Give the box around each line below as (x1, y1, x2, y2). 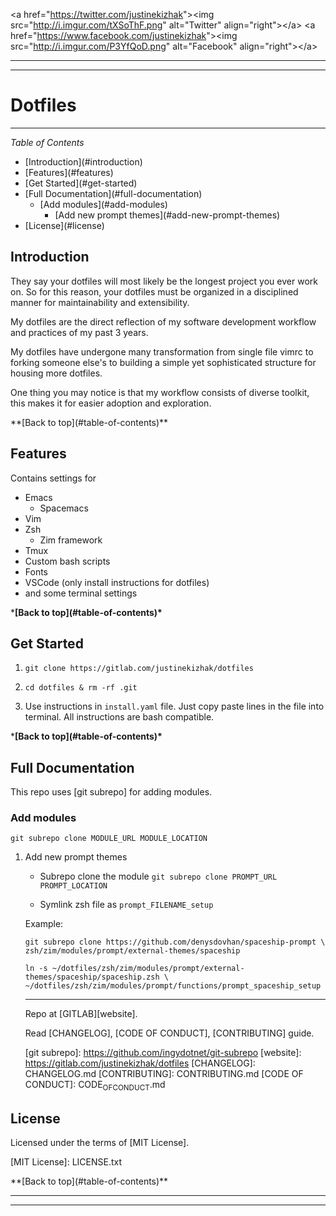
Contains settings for (10, 472, 97, 484)
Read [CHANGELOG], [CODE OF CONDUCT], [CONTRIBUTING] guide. (24, 1027, 315, 1039)
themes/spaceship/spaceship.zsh (24, 972, 160, 983)
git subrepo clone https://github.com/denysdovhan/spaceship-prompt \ (24, 937, 326, 948)
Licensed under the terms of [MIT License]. (10, 1137, 190, 1149)
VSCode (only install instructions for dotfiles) (24, 576, 210, 588)
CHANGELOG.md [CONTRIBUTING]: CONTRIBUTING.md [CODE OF (24, 1068, 304, 1080)
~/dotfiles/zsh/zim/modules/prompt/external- (51, 964, 245, 974)
